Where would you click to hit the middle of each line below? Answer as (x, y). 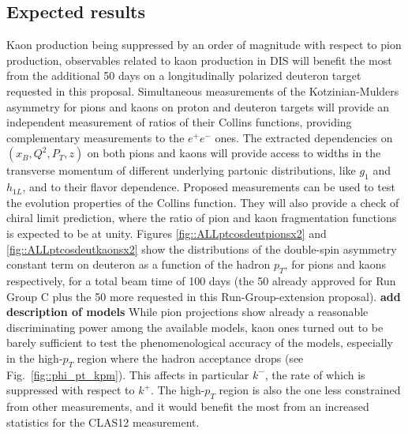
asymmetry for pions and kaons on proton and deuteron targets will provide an (198, 106)
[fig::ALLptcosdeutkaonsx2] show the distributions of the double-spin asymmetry (202, 249)
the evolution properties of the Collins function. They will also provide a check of (203, 202)
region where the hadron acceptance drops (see (190, 358)
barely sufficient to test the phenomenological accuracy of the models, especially (200, 343)
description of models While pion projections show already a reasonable (187, 312)
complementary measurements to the (95, 137)
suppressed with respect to (71, 390)
